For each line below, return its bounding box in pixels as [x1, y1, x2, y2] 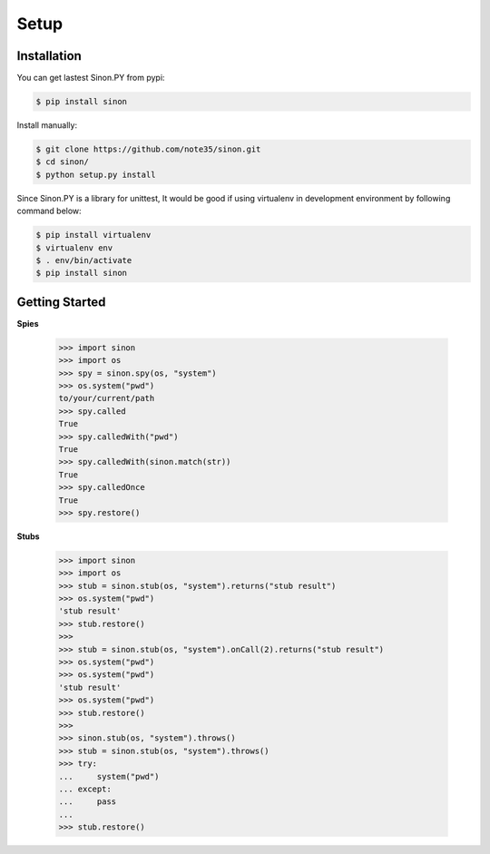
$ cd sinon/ [35, 157, 90, 167]
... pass [58, 797, 117, 807]
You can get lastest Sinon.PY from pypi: [16, 73, 165, 83]
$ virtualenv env [35, 242, 113, 253]
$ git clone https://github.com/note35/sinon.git [35, 144, 261, 154]
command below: [16, 205, 82, 217]
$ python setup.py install [35, 169, 156, 180]
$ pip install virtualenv [35, 230, 152, 240]
